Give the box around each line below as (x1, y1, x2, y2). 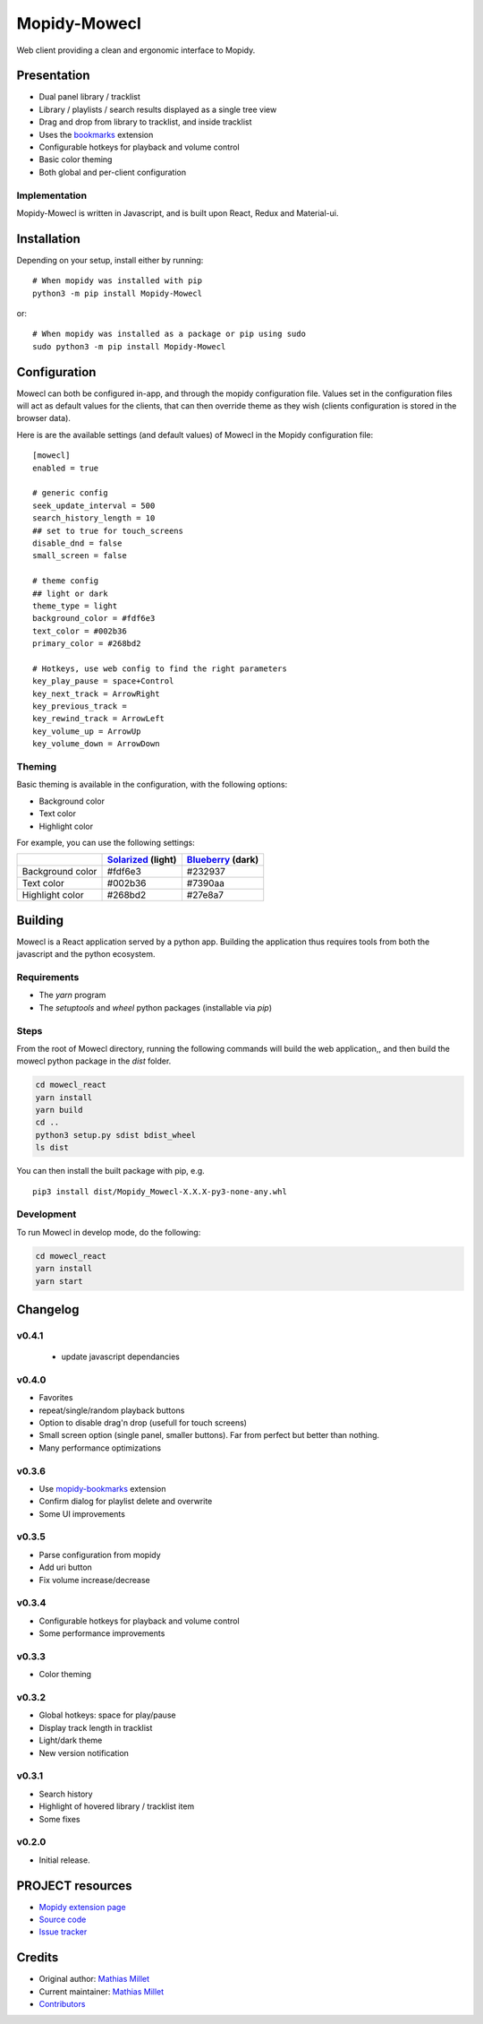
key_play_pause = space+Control (32, 676, 174, 686)
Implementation (16, 189, 88, 202)
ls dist (35, 1142, 69, 1153)
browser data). (16, 413, 72, 424)
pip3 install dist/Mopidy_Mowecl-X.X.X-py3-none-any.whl (32, 1186, 288, 1196)
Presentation (16, 68, 90, 83)
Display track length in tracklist (38, 1722, 153, 1733)
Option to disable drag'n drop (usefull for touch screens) (38, 1417, 248, 1428)
